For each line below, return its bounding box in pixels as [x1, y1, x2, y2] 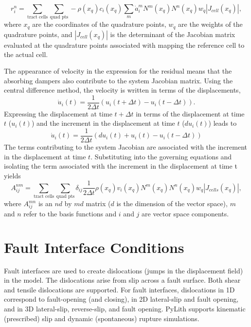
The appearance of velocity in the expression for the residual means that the [4, 65, 232, 76]
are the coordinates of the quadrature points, [32, 19, 166, 29]
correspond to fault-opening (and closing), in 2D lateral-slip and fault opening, [4, 294, 239, 304]
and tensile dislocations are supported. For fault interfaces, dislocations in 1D [4, 284, 235, 294]
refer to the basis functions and [23, 208, 117, 218]
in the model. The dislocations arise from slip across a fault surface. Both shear [4, 275, 241, 285]
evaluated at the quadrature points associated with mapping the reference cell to [4, 39, 245, 50]
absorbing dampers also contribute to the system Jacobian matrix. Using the [4, 75, 233, 85]
